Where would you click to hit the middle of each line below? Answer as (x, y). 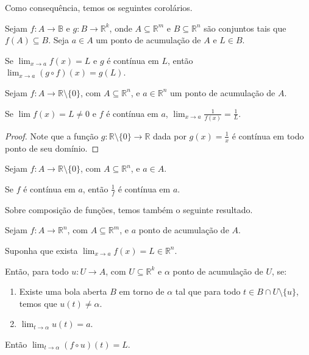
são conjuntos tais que (245, 28)
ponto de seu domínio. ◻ (52, 148)
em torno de (142, 291)
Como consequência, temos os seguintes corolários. (99, 7)
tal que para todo (208, 291)
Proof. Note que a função (52, 135)
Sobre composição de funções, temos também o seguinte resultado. (129, 209)
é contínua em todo (268, 135)
